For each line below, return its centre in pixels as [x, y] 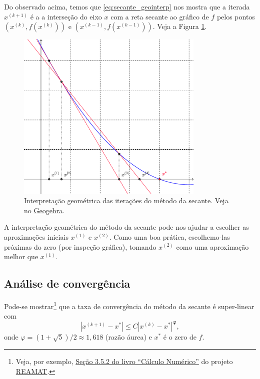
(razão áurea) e [129, 337]
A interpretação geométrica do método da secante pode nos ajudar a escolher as [126, 227]
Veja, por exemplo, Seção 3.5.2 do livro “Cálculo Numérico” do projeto [124, 361]
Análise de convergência [67, 283]
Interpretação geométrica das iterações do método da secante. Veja [126, 200]
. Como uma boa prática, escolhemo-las [169, 236]
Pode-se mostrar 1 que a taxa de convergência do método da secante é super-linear [129, 305]
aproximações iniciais [36, 236]
